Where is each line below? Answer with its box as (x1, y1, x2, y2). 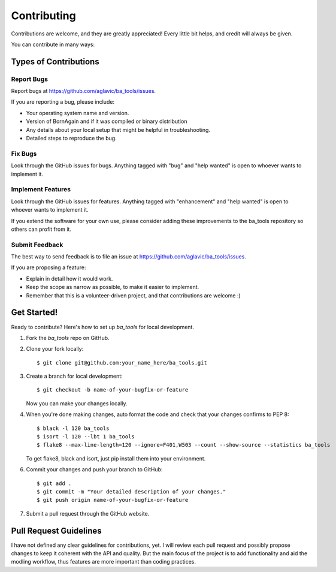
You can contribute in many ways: (11, 41, 95, 48)
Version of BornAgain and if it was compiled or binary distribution (26, 118, 187, 125)
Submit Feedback (11, 240, 63, 249)
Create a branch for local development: (26, 372, 123, 380)
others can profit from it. (11, 225, 72, 233)
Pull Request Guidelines (11, 525, 102, 536)
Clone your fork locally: (26, 345, 84, 353)
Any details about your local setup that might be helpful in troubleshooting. (26, 126, 211, 133)
